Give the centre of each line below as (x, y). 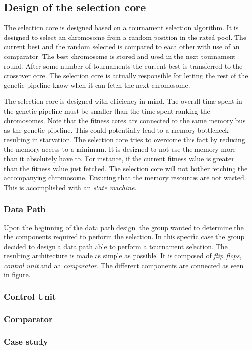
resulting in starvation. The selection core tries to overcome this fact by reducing (125, 139)
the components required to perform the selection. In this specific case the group (124, 237)
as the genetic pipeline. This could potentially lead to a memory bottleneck (116, 130)
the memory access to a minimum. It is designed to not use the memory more (120, 149)
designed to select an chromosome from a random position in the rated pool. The (125, 37)
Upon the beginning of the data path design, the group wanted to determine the (124, 227)
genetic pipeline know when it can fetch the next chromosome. (97, 85)
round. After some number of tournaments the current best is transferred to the (123, 66)
